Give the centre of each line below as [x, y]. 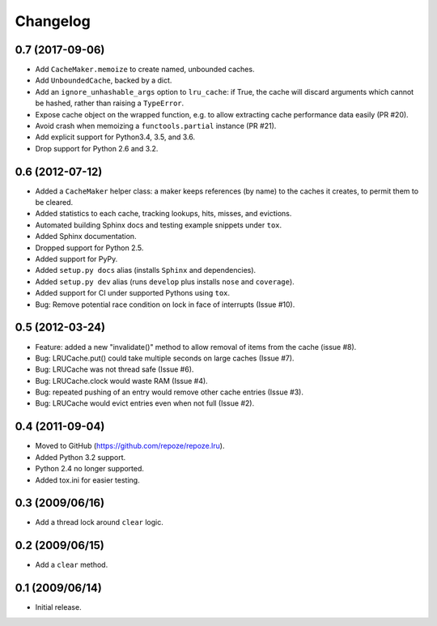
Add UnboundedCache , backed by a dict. [104, 80]
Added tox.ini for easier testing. [88, 480]
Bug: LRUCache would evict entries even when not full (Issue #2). [145, 403]
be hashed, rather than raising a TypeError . [110, 103]
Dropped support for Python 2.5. [89, 248]
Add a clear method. [72, 565]
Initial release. [58, 607]
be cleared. [54, 202]
